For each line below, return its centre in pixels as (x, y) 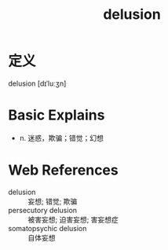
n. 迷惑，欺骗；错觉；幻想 (62, 138)
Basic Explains (57, 115)
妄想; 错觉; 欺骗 (53, 201)
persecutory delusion (42, 210)
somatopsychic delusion (47, 228)
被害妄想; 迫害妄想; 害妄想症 (73, 219)
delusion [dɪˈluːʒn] (37, 83)
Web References (64, 170)
